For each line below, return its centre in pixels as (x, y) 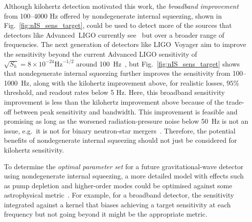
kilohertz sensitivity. (34, 149)
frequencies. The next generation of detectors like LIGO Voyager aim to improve (125, 44)
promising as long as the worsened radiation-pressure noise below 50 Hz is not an (126, 121)
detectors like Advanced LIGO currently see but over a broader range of (114, 34)
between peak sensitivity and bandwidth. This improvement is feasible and (126, 111)
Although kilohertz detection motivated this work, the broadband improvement (121, 6)
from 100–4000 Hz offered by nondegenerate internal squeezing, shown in (113, 15)
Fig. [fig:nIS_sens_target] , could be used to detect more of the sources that (118, 25)
